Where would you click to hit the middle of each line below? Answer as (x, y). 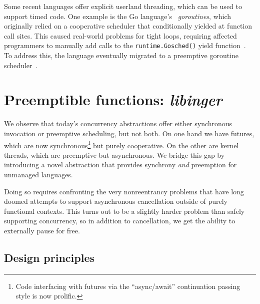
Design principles (49, 257)
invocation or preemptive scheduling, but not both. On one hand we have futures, (129, 133)
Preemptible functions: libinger (113, 100)
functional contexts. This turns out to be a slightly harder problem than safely (124, 211)
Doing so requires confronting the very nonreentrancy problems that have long (124, 191)
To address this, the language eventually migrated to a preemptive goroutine (121, 55)
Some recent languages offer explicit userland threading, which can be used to (123, 6)
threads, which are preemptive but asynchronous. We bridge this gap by (114, 155)
